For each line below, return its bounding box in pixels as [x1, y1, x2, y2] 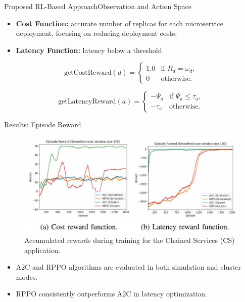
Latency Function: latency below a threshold [16, 44, 162, 55]
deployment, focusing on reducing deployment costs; [16, 28, 177, 38]
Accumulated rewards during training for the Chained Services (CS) [24, 235, 235, 245]
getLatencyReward [58, 98, 116, 106]
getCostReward [64, 69, 112, 77]
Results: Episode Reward [4, 119, 81, 130]
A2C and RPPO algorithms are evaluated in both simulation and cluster [16, 262, 241, 272]
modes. [16, 271, 38, 282]
